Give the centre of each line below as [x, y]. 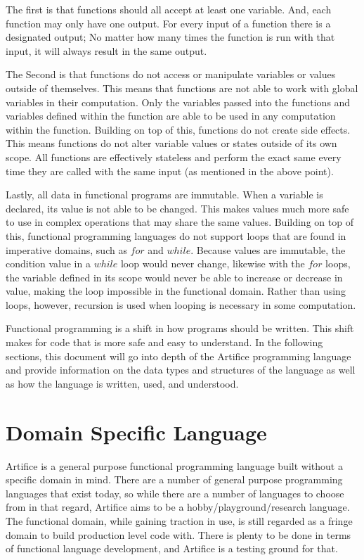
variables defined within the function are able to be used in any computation [171, 116]
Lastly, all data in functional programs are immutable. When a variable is [164, 195]
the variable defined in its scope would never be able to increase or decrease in [174, 277]
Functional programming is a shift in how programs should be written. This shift [180, 328]
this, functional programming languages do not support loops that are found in [176, 235]
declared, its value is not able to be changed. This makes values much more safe [177, 208]
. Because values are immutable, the [268, 249]
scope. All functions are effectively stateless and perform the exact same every [174, 157]
